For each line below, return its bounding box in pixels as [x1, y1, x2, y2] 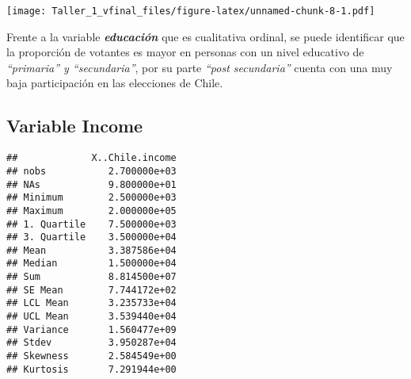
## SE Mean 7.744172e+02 [6, 284, 177, 296]
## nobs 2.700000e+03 [6, 165, 177, 177]
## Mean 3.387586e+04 [6, 244, 177, 256]
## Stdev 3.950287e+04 [6, 337, 177, 349]
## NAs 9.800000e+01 [6, 178, 177, 190]
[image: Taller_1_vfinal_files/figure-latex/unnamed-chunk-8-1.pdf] [6, 6, 375, 17]
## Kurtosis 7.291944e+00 [6, 363, 177, 375]
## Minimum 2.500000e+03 [6, 192, 177, 204]
